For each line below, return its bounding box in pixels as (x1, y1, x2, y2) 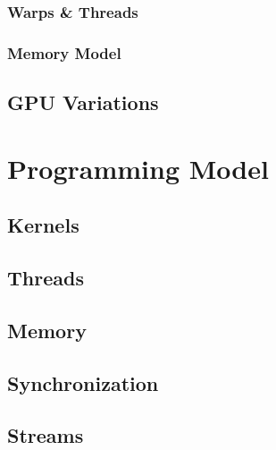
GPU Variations (7, 89, 159, 116)
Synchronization (7, 369, 159, 396)
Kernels (7, 211, 79, 239)
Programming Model (7, 149, 269, 186)
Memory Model (7, 41, 121, 64)
